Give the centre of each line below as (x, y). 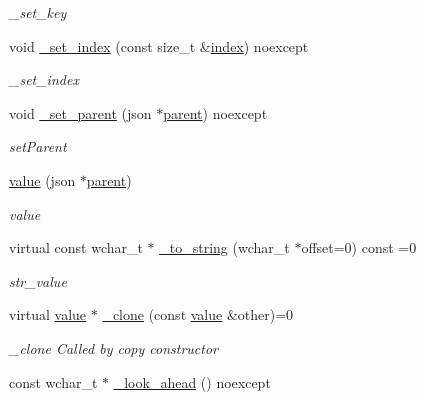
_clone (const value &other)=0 (198, 314)
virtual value (48, 314)
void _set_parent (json (80, 112)
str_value (38, 280)
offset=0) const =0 (359, 247)
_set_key (38, 12)
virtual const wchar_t (76, 247)
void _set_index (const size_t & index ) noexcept (159, 45)
